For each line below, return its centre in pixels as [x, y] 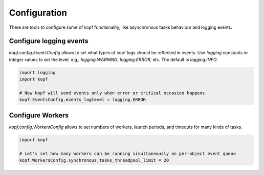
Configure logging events [49, 41]
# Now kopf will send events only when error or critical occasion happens [112, 93]
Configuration [38, 13]
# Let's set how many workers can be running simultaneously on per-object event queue [128, 153]
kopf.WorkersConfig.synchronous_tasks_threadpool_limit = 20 [94, 160]
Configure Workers [39, 115]
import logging [37, 72]
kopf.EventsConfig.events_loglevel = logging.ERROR [83, 100]
